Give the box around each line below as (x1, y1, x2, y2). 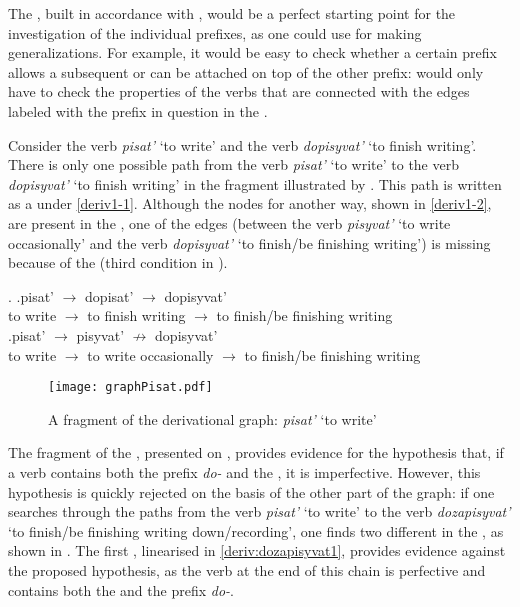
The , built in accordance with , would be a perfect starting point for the (8, 3, 456, 23)
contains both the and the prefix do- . (8, 579, 234, 600)
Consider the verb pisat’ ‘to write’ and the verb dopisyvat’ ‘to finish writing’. (8, 134, 477, 155)
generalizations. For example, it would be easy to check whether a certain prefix (8, 42, 497, 63)
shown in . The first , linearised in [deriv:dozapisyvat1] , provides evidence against (8, 540, 506, 561)
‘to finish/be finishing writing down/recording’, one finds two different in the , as (8, 520, 504, 541)
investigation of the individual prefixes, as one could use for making (8, 22, 422, 43)
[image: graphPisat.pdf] (48, 380, 213, 395)
